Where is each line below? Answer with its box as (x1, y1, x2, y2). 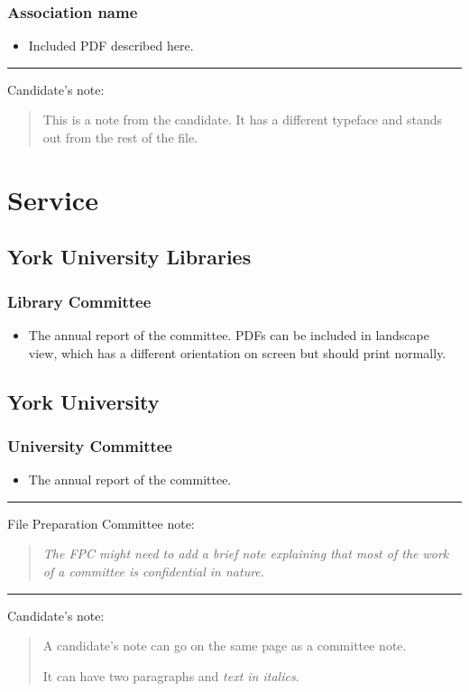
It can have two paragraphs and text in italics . (42, 666, 299, 685)
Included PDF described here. (28, 36, 194, 55)
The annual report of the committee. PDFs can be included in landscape (28, 325, 429, 344)
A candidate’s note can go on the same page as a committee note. (42, 636, 407, 655)
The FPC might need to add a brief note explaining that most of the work (42, 544, 449, 563)
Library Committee (7, 290, 152, 312)
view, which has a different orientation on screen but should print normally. (28, 343, 446, 362)
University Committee (7, 434, 172, 457)
